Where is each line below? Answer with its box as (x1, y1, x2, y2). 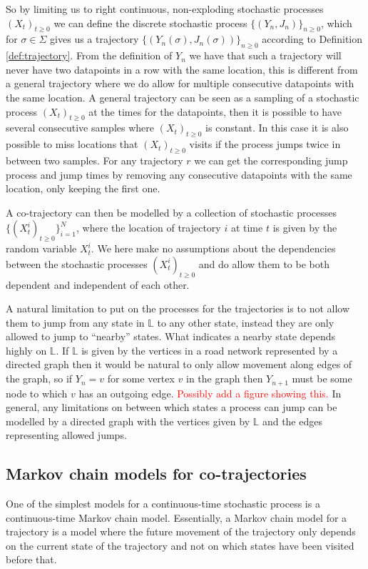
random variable (6, 241, 77, 256)
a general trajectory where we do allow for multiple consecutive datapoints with (6, 76, 354, 91)
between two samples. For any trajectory (6, 152, 183, 167)
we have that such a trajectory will (189, 48, 342, 63)
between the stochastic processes (6, 256, 148, 271)
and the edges (262, 413, 322, 428)
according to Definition (262, 31, 363, 46)
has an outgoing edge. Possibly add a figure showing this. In (78, 385, 342, 400)
